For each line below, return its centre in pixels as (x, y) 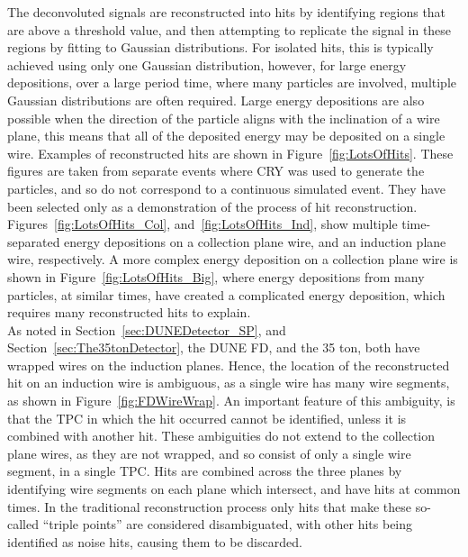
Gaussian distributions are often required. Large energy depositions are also (216, 100)
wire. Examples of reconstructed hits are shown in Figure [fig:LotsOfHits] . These (230, 153)
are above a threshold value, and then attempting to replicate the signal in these (229, 29)
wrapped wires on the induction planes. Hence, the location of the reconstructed (229, 365)
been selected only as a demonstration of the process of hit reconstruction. (212, 206)
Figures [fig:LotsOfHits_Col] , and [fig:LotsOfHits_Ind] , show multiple (202, 224)
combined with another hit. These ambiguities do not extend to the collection (221, 436)
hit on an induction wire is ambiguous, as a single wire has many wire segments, (229, 383)
